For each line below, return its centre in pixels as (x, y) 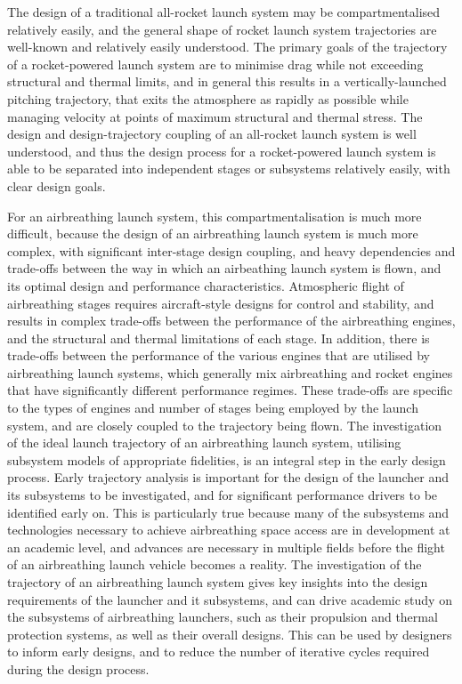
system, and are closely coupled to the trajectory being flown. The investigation (225, 425)
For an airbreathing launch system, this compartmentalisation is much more (215, 216)
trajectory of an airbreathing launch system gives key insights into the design (218, 582)
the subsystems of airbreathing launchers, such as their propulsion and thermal (223, 617)
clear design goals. (57, 185)
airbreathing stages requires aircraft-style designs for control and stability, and (221, 303)
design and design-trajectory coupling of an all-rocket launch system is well (212, 134)
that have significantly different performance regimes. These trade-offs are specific (230, 390)
